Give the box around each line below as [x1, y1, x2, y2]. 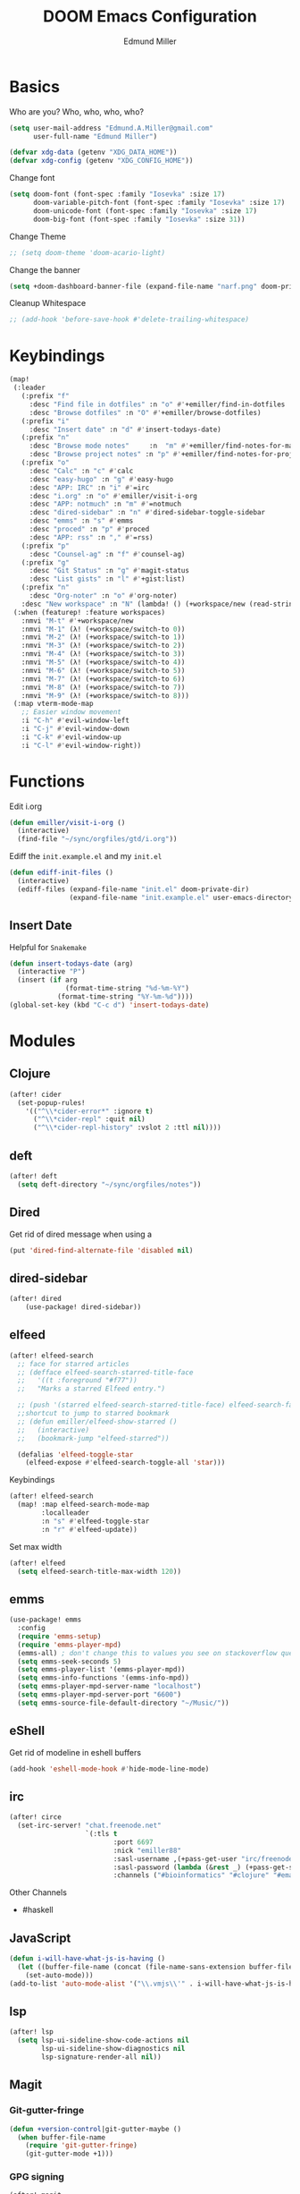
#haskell [21, 1904, 54, 1916]
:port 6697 [112, 1837, 154, 1847]
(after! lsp [9, 2028, 54, 2037]
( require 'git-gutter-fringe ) [25, 2141, 138, 2150]
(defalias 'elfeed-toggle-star [17, 1450, 134, 1459]
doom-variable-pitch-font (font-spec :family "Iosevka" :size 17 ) [32, 199, 286, 208]
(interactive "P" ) [17, 967, 87, 976]
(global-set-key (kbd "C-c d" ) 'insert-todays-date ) [9, 1000, 210, 1009]
